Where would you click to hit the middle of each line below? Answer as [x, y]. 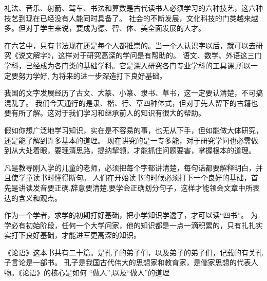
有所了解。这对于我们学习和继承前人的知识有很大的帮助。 [108, 113]
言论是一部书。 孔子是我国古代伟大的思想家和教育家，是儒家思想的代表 [131, 262]
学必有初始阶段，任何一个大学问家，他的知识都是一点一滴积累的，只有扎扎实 [133, 225]
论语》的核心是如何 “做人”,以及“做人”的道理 [96, 273]
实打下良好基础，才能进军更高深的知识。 [72, 235]
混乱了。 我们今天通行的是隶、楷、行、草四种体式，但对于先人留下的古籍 [128, 102]
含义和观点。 [40, 198]
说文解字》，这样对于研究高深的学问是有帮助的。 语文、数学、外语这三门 [140, 55]
